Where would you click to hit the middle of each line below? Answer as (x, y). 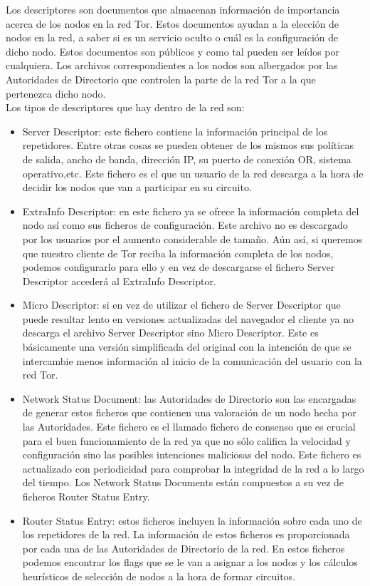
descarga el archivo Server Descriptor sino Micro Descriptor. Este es (170, 333)
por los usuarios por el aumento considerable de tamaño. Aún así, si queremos (192, 238)
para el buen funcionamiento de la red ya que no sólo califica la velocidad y (186, 440)
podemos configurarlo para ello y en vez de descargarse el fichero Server (179, 267)
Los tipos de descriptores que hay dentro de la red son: (125, 107)
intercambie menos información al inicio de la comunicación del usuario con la (192, 360)
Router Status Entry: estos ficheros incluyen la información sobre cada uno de (192, 520)
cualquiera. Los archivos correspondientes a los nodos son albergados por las (172, 65)
